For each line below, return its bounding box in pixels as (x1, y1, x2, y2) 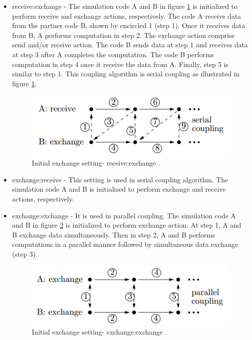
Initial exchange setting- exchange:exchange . (31, 326, 167, 337)
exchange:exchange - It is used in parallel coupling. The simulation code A (12, 210, 236, 220)
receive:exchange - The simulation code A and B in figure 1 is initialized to (12, 1, 238, 11)
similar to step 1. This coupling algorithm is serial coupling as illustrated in (12, 68, 240, 79)
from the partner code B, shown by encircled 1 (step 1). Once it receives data (12, 20, 246, 31)
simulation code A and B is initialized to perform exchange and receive (12, 184, 226, 194)
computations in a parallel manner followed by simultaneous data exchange (12, 239, 238, 249)
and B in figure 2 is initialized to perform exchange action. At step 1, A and (12, 220, 242, 230)
